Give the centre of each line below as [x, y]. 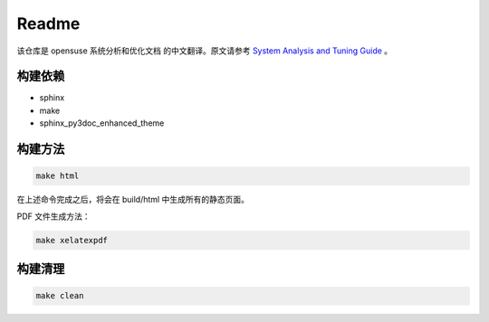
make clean [60, 296]
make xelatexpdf [72, 240]
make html [58, 176]
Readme [48, 24]
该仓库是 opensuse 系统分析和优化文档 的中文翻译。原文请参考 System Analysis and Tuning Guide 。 [205, 51]
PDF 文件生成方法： [53, 216]
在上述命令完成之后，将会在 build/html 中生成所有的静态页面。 [133, 200]
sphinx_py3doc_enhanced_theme [102, 123]
